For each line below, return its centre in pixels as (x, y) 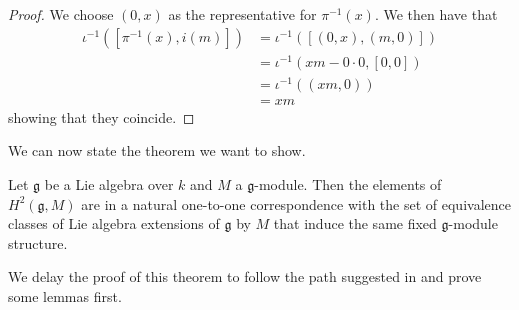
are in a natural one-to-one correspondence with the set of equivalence (296, 203)
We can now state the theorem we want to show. (157, 150)
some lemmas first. (65, 296)
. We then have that (436, 14)
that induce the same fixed (355, 223)
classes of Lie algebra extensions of (114, 223)
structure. (38, 242)
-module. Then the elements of (348, 184)
